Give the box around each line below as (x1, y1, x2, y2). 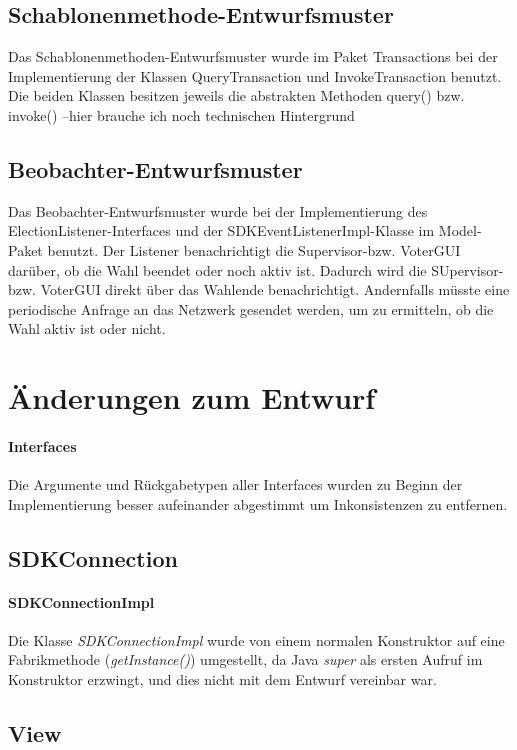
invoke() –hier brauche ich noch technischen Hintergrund (8, 104, 355, 125)
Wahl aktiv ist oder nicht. (8, 318, 166, 339)
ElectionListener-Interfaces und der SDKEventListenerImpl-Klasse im (8, 220, 435, 241)
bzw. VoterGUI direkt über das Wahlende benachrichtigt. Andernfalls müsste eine (8, 279, 510, 300)
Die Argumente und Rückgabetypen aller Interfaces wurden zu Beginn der (8, 474, 463, 495)
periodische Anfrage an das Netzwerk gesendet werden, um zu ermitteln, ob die (8, 298, 494, 319)
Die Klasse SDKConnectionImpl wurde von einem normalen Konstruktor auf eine (8, 629, 505, 650)
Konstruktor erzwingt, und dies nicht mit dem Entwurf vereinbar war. (8, 669, 437, 690)
